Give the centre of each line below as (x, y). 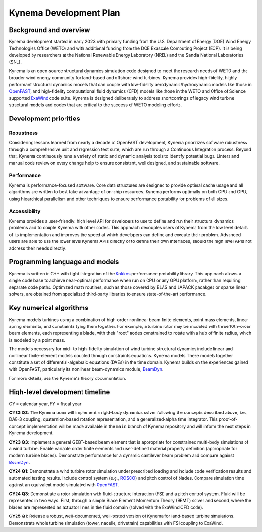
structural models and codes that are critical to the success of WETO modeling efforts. (95, 105)
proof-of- (228, 419)
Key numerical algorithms (49, 308)
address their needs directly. (38, 248)
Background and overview (49, 30)
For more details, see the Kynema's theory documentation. (67, 378)
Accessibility (25, 211)
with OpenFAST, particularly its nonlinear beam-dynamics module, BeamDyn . (86, 369)
